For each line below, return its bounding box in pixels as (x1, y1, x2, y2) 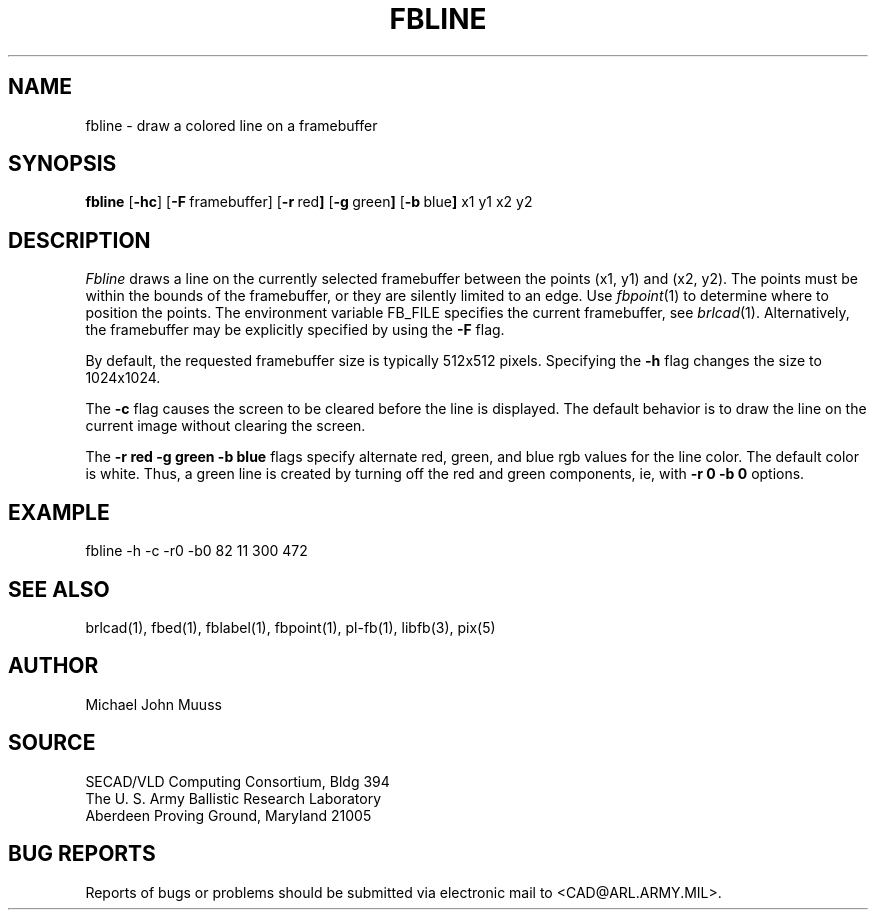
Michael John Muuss (85, 695, 222, 713)
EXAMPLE (8, 499, 110, 525)
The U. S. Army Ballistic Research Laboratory (85, 789, 382, 807)
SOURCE (8, 730, 96, 756)
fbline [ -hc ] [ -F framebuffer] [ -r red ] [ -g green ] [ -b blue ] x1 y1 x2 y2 (85, 193, 533, 211)
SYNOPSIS (8, 151, 117, 177)
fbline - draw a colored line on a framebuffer (85, 116, 378, 134)
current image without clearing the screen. (85, 417, 366, 435)
